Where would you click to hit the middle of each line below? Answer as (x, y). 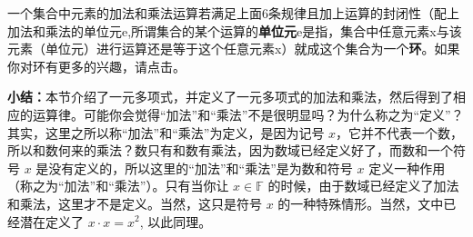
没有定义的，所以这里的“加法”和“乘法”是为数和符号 (201, 168)
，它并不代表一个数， (400, 132)
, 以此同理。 (176, 221)
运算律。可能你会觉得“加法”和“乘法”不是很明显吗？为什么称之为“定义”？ (248, 114)
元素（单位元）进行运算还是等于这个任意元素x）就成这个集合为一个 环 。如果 (234, 49)
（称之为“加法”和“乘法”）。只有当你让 (118, 186)
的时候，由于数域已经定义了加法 (363, 186)
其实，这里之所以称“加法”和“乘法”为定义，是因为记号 (166, 132)
